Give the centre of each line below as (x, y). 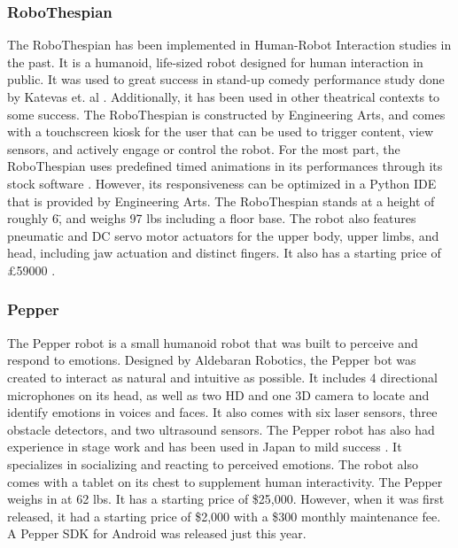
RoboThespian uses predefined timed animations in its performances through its (225, 166)
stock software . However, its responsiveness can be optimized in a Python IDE (222, 183)
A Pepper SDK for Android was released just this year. (157, 533)
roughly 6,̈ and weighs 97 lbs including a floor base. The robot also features (212, 218)
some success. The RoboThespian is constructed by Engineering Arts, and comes (226, 114)
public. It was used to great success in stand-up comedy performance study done (226, 79)
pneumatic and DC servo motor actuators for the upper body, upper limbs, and (223, 235)
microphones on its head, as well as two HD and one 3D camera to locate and (218, 394)
